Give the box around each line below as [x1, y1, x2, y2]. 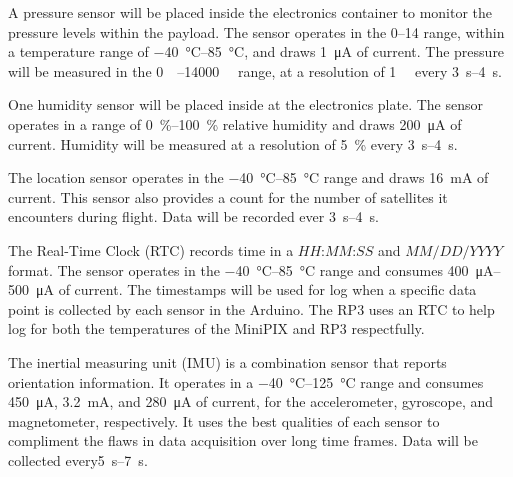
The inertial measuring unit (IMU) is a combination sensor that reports [8, 351, 447, 372]
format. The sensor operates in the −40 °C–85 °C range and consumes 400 [8, 259, 469, 280]
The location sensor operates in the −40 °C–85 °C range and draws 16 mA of [8, 167, 489, 188]
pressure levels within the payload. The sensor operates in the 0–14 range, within [8, 21, 505, 42]
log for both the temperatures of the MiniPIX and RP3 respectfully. [8, 318, 425, 339]
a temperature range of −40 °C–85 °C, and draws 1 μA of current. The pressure [8, 41, 505, 62]
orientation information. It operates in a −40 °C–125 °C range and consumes [8, 371, 484, 392]
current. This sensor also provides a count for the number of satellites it [8, 186, 448, 207]
